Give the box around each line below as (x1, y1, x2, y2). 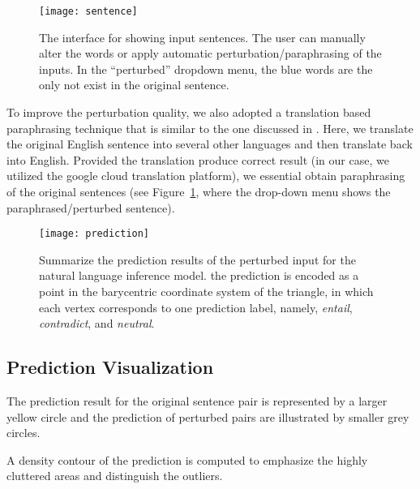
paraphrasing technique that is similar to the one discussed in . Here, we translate (6, 119, 414, 136)
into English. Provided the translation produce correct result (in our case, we (6, 151, 389, 168)
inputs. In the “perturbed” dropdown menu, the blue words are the (39, 60, 373, 77)
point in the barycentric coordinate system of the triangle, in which (39, 283, 374, 300)
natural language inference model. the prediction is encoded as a (39, 267, 359, 284)
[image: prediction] (39, 228, 150, 240)
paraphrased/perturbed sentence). (6, 199, 175, 216)
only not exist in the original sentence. (39, 76, 229, 93)
